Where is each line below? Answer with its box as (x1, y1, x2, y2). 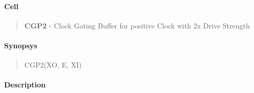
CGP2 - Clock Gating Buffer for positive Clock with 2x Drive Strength (24, 20, 250, 30)
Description (4, 79, 46, 90)
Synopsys (4, 40, 37, 50)
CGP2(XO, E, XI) (24, 59, 82, 70)
